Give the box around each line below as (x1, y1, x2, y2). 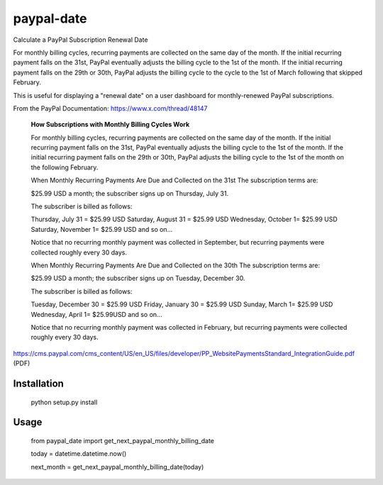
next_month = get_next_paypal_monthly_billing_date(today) (30, 462, 204, 471)
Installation (13, 377, 64, 389)
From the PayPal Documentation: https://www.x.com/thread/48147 (13, 104, 209, 113)
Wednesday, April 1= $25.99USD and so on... (30, 310, 162, 318)
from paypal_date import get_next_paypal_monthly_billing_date (30, 436, 214, 445)
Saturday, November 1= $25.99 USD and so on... (30, 225, 173, 233)
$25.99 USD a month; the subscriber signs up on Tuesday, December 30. (30, 274, 245, 283)
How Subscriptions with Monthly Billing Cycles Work (30, 121, 190, 129)
